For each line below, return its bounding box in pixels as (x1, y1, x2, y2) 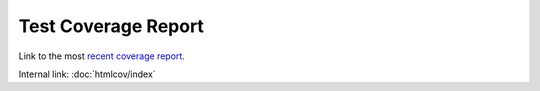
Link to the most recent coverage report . (18, 50, 185, 62)
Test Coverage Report (18, 15, 205, 37)
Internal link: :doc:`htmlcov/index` (18, 68, 156, 80)
